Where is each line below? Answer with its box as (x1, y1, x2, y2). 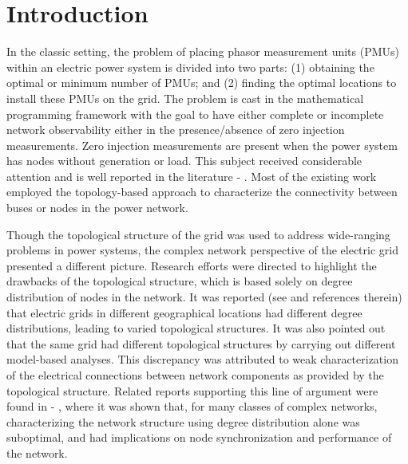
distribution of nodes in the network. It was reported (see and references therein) (6, 289, 402, 305)
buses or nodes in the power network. (6, 199, 188, 216)
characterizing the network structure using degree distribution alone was (6, 413, 360, 430)
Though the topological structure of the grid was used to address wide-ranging (6, 226, 390, 242)
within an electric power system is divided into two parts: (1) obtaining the (6, 58, 374, 75)
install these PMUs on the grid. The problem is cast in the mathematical (6, 89, 364, 106)
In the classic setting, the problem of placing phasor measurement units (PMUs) (6, 43, 400, 60)
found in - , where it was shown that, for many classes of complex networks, (6, 398, 378, 415)
